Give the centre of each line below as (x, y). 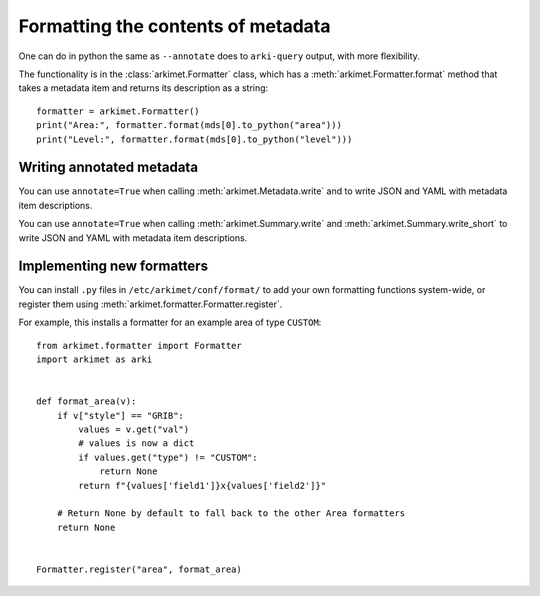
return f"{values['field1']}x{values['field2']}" (202, 485)
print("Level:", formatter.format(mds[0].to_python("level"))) (194, 139)
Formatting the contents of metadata (174, 26)
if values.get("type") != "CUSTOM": (168, 457)
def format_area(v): (86, 401)
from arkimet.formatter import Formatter (139, 345)
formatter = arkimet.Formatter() (118, 111)
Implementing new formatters (113, 266)
